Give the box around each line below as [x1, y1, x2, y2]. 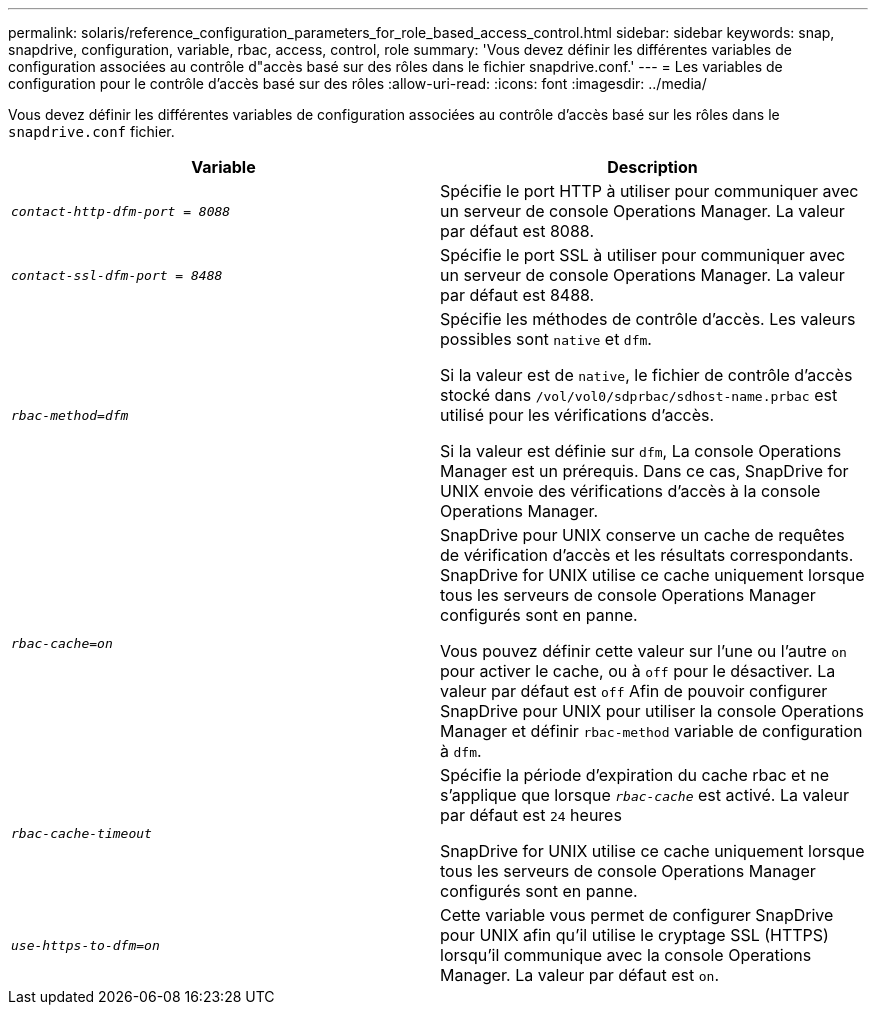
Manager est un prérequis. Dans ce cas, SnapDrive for [440, 461, 849, 481]
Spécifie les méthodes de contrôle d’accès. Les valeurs [440, 309, 856, 329]
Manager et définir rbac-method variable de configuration [440, 721, 863, 741]
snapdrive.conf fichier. [8, 123, 175, 140]
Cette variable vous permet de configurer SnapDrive [440, 905, 834, 925]
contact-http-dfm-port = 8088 [11, 203, 231, 219]
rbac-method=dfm [11, 407, 129, 423]
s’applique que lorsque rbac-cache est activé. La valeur [440, 785, 849, 805]
